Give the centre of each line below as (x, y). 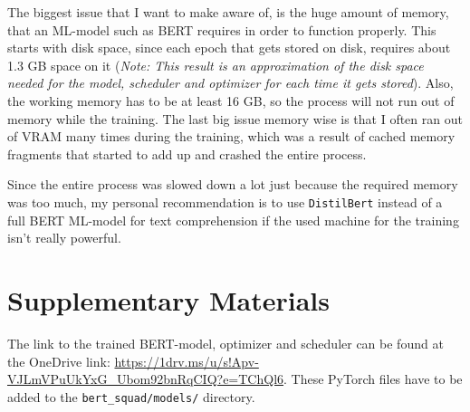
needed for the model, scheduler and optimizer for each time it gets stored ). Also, (230, 83)
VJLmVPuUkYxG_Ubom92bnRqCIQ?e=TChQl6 (146, 379)
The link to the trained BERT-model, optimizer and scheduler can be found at (225, 343)
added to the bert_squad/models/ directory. (131, 396)
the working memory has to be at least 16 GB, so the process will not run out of (231, 100)
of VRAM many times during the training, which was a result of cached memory (231, 136)
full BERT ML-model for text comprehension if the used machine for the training (233, 220)
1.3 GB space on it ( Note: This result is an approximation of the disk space (216, 65)
